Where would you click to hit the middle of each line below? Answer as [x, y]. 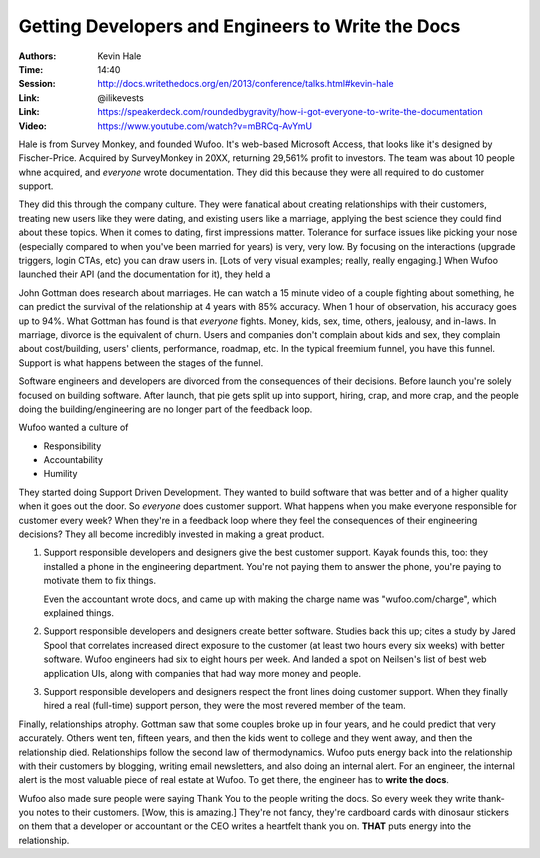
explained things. [79, 613]
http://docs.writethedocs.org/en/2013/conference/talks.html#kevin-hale [245, 84]
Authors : [37, 56]
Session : [37, 84]
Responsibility [72, 446]
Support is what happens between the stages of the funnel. [141, 362]
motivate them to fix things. [100, 581]
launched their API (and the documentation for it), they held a [144, 274]
